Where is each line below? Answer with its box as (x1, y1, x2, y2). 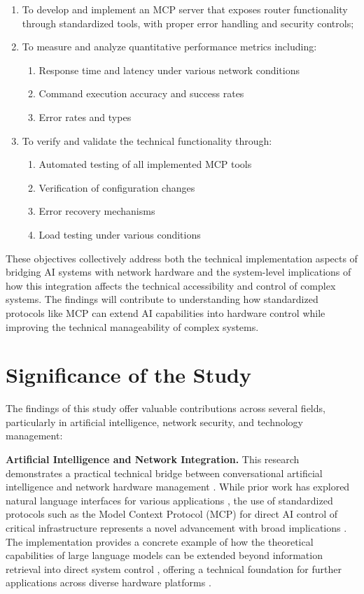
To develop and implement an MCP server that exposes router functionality (22, 2, 348, 16)
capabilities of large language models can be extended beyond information (6, 548, 323, 563)
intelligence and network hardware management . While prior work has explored (6, 479, 350, 494)
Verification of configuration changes (38, 180, 195, 195)
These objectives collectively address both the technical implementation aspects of (6, 250, 358, 265)
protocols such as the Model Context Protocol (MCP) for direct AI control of (6, 507, 338, 521)
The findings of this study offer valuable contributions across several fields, (6, 401, 325, 416)
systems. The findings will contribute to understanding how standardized (6, 292, 318, 306)
